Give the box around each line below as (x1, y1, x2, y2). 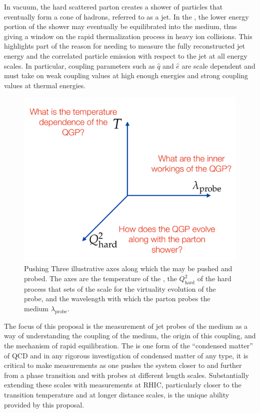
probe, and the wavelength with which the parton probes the (24, 293, 210, 304)
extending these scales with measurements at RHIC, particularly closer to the (4, 379, 241, 390)
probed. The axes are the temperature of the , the (24, 273, 177, 284)
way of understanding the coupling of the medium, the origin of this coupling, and (4, 330, 256, 341)
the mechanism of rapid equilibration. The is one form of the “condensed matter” (4, 340, 253, 351)
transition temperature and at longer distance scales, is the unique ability (4, 389, 229, 399)
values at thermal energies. (4, 80, 86, 90)
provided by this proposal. (4, 399, 84, 409)
